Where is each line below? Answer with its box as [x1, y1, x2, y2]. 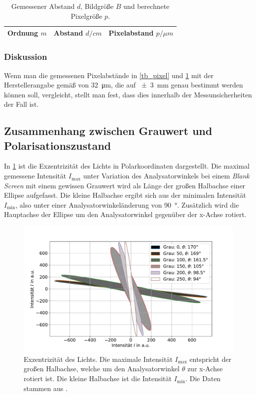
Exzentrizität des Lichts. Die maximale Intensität [24, 353, 173, 364]
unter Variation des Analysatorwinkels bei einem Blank [83, 171, 250, 181]
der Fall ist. [4, 99, 39, 109]
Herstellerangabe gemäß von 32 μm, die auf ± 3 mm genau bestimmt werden [4, 80, 243, 90]
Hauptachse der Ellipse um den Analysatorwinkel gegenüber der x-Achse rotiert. [4, 209, 247, 219]
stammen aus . [24, 383, 68, 393]
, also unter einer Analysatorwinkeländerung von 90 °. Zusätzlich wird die [15, 199, 239, 210]
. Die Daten [185, 373, 221, 384]
